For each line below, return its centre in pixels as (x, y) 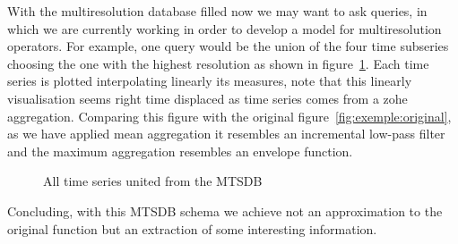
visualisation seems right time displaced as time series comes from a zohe (207, 98)
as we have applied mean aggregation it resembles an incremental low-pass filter (226, 134)
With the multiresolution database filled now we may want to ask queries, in (217, 11)
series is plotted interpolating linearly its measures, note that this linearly (210, 81)
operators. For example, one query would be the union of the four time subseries (228, 46)
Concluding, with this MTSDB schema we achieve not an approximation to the (225, 210)
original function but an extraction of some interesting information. (192, 228)
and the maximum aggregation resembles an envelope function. (180, 151)
